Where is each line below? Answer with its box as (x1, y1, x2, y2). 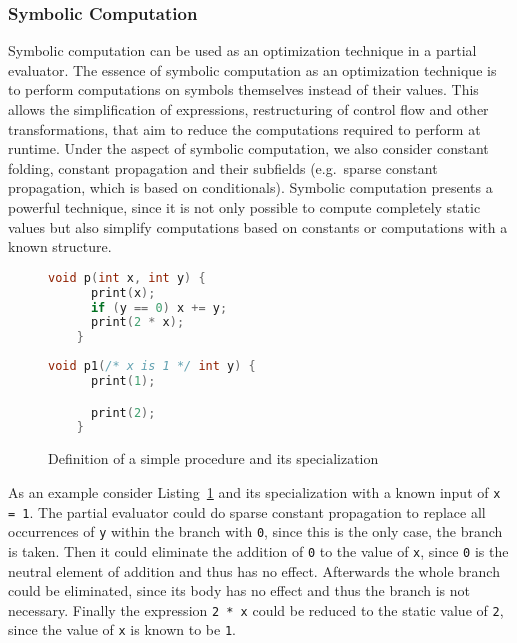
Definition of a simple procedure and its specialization (48, 448, 379, 469)
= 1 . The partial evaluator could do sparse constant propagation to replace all (8, 501, 486, 522)
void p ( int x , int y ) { (48, 270, 206, 285)
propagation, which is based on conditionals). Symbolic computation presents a (8, 177, 493, 198)
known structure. (8, 236, 112, 257)
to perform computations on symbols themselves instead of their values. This (8, 79, 479, 100)
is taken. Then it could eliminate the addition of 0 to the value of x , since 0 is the (8, 540, 509, 561)
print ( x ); (90, 285, 156, 300)
